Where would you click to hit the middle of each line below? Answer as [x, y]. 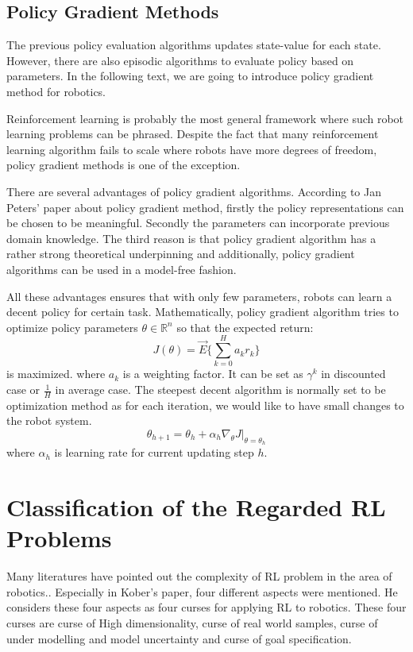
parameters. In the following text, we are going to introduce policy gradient [190, 76]
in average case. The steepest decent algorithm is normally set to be [220, 390]
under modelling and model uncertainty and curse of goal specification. [179, 638]
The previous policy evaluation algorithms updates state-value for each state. [194, 45]
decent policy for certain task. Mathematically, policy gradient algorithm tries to [203, 312]
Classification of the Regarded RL [196, 507]
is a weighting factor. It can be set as [213, 374]
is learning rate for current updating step [154, 452]
